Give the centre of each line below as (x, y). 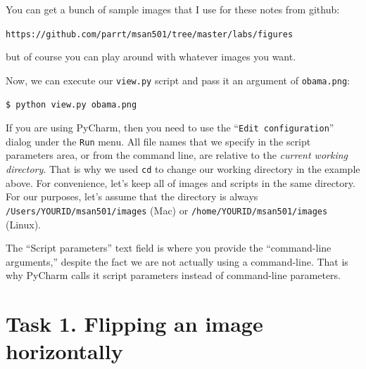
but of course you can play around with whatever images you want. (151, 57)
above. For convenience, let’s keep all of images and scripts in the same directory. (181, 182)
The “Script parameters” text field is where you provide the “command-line (169, 248)
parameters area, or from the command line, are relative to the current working (177, 155)
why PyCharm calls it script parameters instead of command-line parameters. (173, 275)
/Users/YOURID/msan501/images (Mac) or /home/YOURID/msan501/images (167, 210)
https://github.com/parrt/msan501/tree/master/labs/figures (150, 34)
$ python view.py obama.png (71, 104)
